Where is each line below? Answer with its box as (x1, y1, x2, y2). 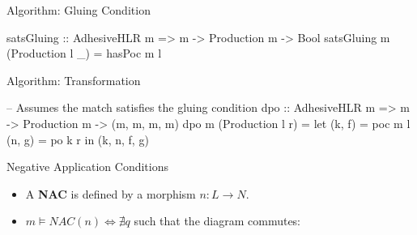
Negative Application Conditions (6, 158, 168, 175)
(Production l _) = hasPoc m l (6, 45, 162, 62)
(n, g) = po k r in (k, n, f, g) (6, 130, 149, 147)
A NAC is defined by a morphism (25, 185, 196, 202)
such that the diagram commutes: (134, 212, 301, 229)
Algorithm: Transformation (6, 71, 141, 88)
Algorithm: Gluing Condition (6, 2, 151, 18)
